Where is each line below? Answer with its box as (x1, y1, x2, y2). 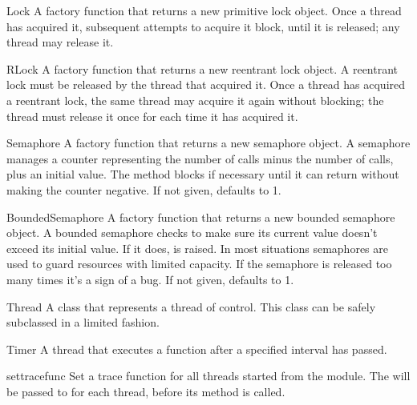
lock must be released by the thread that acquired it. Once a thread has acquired (6, 76, 406, 93)
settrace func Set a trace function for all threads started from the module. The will (6, 367, 411, 384)
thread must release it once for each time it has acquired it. (6, 107, 298, 124)
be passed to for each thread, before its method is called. (6, 383, 285, 399)
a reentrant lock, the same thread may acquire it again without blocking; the (6, 91, 384, 108)
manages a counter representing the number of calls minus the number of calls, (6, 150, 394, 166)
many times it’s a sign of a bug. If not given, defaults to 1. (6, 271, 294, 287)
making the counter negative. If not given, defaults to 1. (6, 181, 281, 198)
